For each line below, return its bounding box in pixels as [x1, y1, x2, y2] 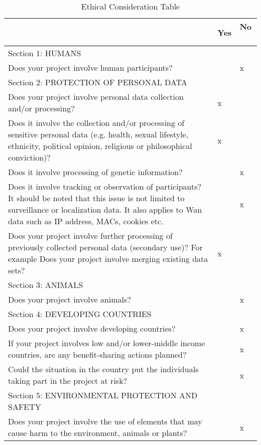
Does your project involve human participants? [8, 62, 173, 73]
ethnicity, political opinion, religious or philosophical [8, 140, 192, 152]
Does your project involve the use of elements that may [8, 415, 202, 427]
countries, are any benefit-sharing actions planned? [8, 349, 187, 360]
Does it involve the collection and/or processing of [8, 117, 185, 128]
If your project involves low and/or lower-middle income [8, 337, 205, 349]
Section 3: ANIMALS [8, 279, 83, 290]
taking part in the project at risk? [8, 375, 127, 386]
